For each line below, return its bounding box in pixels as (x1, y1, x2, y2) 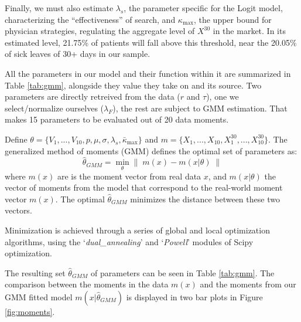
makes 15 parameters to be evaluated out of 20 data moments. (5, 113, 229, 126)
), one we (206, 90, 239, 103)
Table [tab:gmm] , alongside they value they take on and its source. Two (5, 79, 262, 91)
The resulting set (5, 266, 66, 279)
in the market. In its (213, 25, 286, 37)
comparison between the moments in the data (5, 278, 169, 290)
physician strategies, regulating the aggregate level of (5, 25, 195, 37)
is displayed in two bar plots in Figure (126, 290, 263, 303)
